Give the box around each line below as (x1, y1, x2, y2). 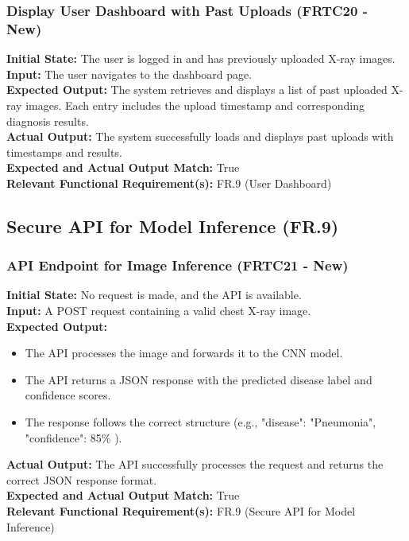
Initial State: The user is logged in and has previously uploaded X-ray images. (6, 50, 395, 67)
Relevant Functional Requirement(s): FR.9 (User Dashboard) (6, 174, 332, 191)
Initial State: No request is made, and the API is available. (6, 286, 302, 303)
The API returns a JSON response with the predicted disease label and (25, 371, 372, 387)
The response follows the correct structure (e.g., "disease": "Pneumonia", (25, 414, 376, 430)
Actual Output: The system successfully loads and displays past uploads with (6, 128, 394, 145)
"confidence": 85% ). (25, 429, 122, 446)
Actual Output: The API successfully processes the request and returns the (6, 456, 384, 473)
